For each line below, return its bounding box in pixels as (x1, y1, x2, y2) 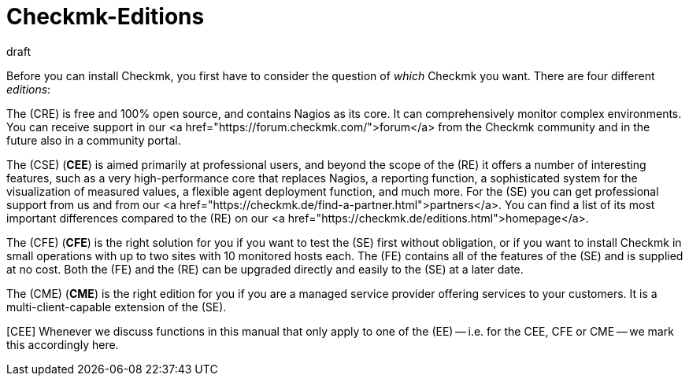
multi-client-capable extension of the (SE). (6, 299, 227, 314)
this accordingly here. (6, 337, 119, 351)
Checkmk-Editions (6, 3, 205, 30)
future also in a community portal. (6, 133, 181, 147)
